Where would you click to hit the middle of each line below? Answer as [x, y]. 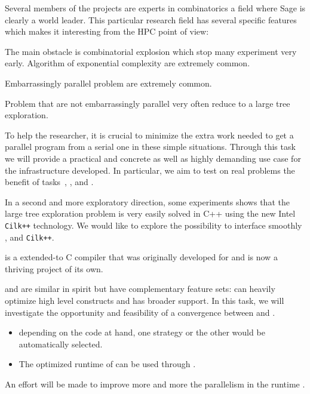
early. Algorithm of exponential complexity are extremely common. [128, 63]
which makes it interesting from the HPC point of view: [107, 31]
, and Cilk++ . [30, 237]
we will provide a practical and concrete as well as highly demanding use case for [153, 158]
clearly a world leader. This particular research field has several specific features [151, 19]
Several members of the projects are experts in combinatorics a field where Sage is [155, 8]
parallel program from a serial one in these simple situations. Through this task [150, 147]
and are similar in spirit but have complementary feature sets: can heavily [140, 289]
